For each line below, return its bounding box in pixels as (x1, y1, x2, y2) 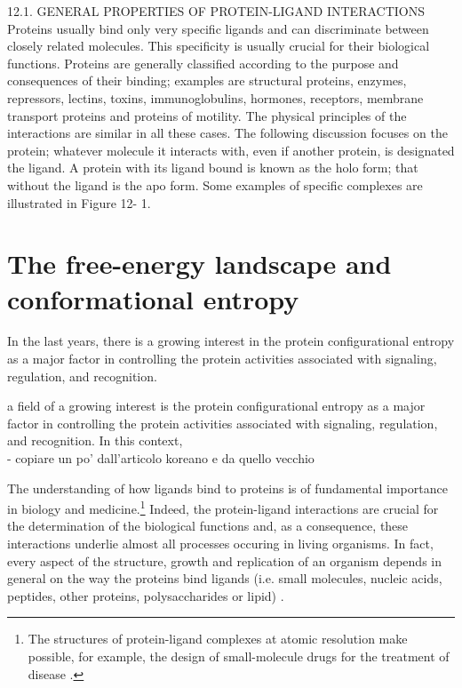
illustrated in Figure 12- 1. (7, 193, 151, 212)
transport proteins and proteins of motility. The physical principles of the (7, 106, 407, 124)
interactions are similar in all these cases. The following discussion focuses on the (7, 124, 448, 142)
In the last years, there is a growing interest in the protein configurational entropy (7, 332, 455, 350)
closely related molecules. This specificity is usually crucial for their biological (7, 36, 430, 55)
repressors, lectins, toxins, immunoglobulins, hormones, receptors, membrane (7, 88, 424, 107)
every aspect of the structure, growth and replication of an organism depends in (7, 551, 442, 570)
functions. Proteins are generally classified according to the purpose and (7, 53, 399, 72)
